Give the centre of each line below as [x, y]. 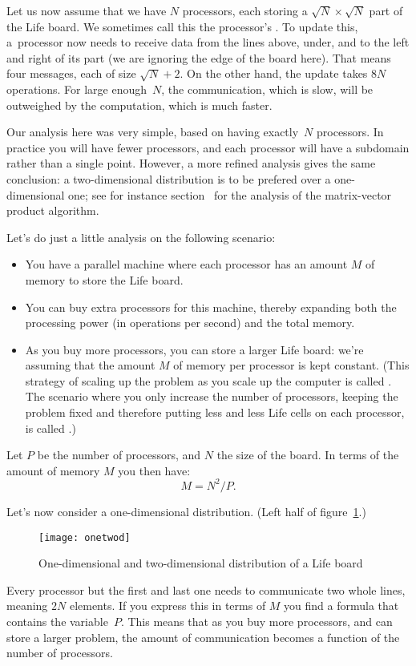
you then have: [154, 470]
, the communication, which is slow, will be [267, 89]
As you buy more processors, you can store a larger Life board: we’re [194, 349]
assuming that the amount [90, 365]
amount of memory [53, 470]
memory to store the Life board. [104, 279]
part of [386, 10]
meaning [27, 605]
